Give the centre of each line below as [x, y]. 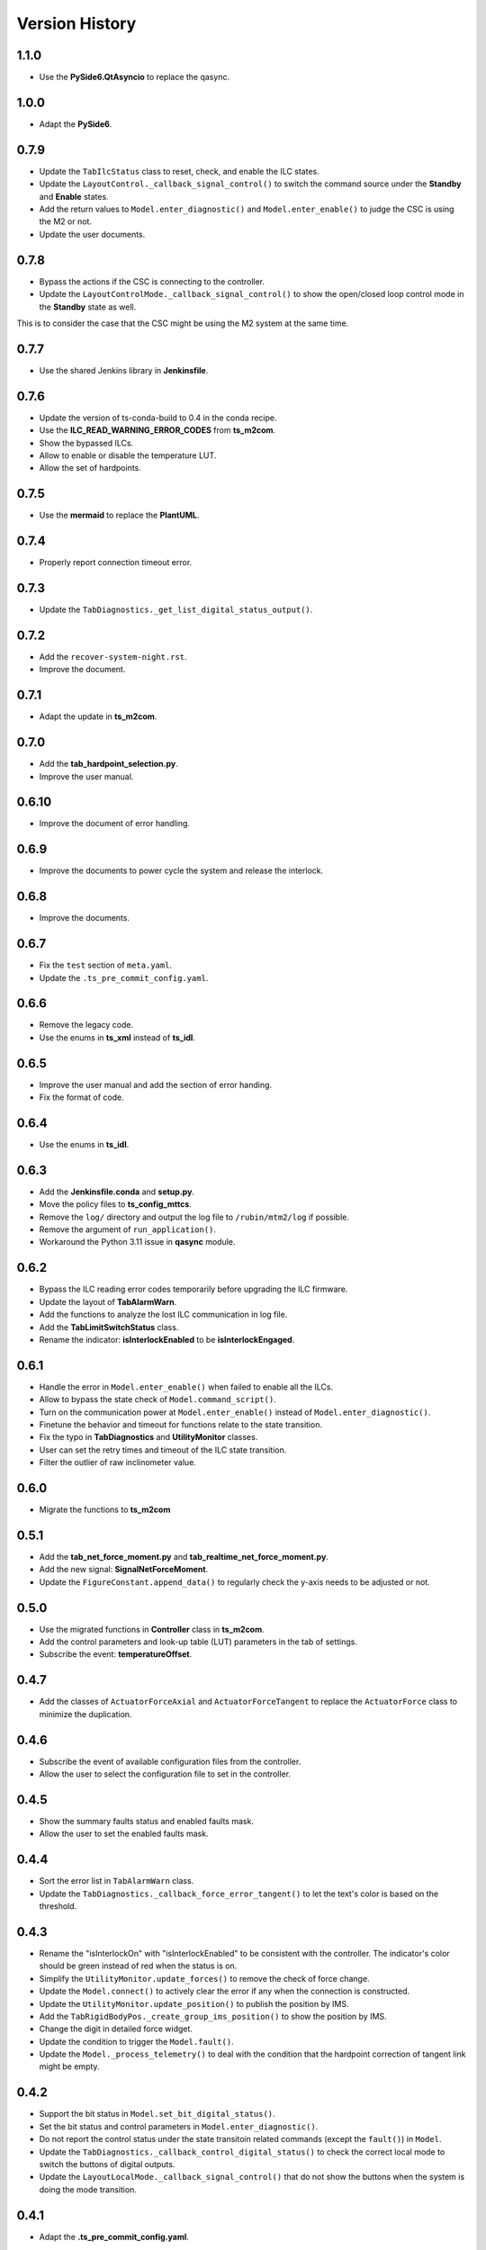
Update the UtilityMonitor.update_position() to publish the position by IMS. [194, 2003]
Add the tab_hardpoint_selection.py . [109, 764]
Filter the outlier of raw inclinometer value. [118, 1462]
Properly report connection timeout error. [116, 562]
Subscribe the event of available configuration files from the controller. [170, 1761]
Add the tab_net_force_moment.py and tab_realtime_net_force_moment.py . [184, 1557]
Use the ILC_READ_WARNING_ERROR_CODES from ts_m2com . [157, 430]
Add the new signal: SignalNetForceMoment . [124, 1570]
